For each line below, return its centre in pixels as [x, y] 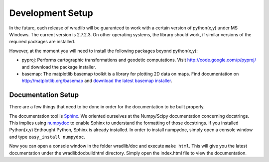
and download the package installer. [59, 67]
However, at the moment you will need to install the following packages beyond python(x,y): [103, 51]
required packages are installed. [42, 42]
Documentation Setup [44, 95]
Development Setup [51, 13]
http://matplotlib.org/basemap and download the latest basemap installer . [97, 81]
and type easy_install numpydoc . [47, 137]
